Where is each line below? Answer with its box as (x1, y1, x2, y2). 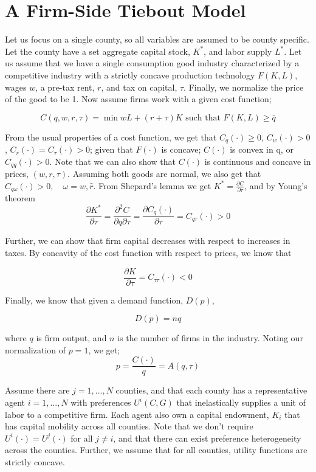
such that (185, 113, 221, 122)
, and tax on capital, (101, 80, 177, 93)
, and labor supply (204, 44, 272, 57)
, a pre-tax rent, (35, 80, 95, 93)
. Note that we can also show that (49, 154, 176, 167)
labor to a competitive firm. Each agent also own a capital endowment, (5, 408, 269, 420)
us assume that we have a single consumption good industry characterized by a (5, 57, 300, 69)
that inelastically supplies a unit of (176, 396, 306, 409)
